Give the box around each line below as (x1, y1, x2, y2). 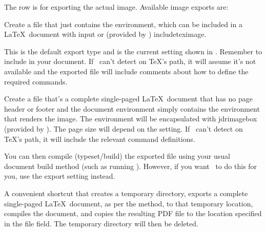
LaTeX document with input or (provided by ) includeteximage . (4, 29, 207, 39)
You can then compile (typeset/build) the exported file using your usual (4, 151, 230, 161)
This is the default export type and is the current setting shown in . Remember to (4, 46, 262, 56)
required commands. (4, 76, 68, 87)
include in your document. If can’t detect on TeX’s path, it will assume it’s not (4, 56, 256, 67)
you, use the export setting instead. (4, 171, 115, 181)
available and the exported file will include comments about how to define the (4, 66, 249, 76)
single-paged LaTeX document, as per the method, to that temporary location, (4, 198, 253, 208)
